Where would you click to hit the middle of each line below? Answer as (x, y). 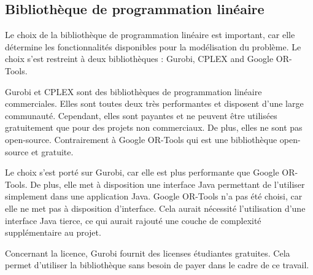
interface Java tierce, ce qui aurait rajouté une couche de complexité (133, 220)
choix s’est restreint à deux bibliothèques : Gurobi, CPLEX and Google (139, 59)
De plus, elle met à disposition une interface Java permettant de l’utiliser (168, 184)
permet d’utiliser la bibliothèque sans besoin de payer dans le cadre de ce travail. (157, 265)
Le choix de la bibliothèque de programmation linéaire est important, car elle (150, 35)
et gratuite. (52, 151)
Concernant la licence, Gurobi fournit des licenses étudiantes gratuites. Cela (148, 253)
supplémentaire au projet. (53, 232)
